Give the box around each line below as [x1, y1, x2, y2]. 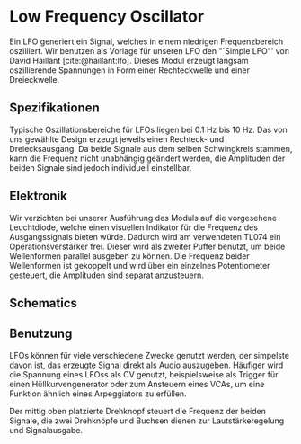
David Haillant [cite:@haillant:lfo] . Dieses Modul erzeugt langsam [9, 55, 249, 66]
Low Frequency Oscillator [9, 6, 205, 27]
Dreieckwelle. [9, 74, 60, 84]
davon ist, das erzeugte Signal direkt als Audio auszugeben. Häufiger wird [9, 360, 284, 370]
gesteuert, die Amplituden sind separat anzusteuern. [9, 270, 205, 280]
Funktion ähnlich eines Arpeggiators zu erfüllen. [9, 388, 187, 399]
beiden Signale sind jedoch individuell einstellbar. [9, 162, 192, 173]
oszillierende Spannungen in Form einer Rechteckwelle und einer [9, 65, 250, 75]
